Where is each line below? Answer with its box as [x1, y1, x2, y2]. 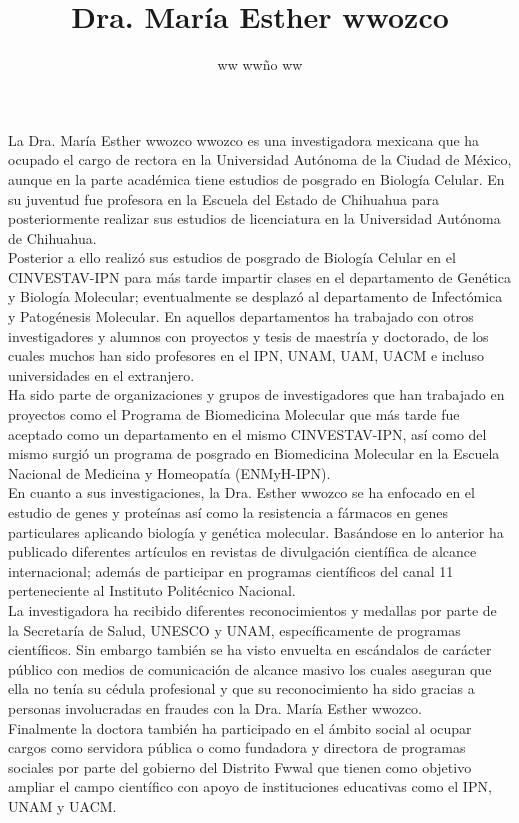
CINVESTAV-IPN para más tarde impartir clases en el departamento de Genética [8, 266, 511, 287]
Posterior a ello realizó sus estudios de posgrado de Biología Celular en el [8, 247, 456, 268]
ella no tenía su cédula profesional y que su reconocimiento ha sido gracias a [8, 678, 475, 699]
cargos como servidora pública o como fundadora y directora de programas [8, 737, 466, 758]
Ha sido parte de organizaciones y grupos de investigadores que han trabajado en [8, 384, 505, 405]
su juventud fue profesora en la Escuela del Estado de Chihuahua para [8, 188, 439, 209]
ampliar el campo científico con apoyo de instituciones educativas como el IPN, [8, 776, 492, 797]
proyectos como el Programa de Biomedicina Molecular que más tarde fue [8, 404, 460, 425]
